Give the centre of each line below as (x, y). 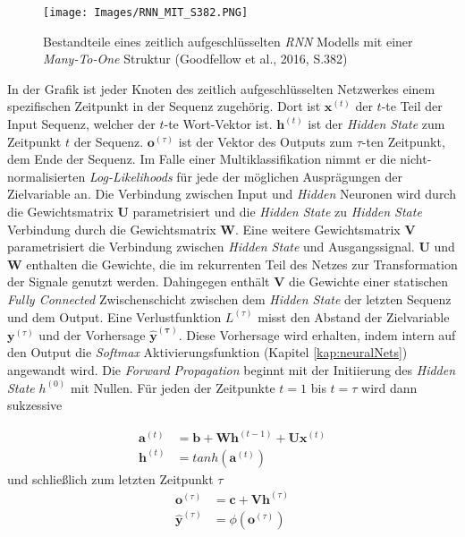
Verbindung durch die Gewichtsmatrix (112, 229)
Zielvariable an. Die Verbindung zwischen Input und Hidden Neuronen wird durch (232, 194)
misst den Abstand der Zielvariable (354, 316)
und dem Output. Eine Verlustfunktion (114, 316)
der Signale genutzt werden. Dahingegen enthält (139, 281)
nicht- (416, 159)
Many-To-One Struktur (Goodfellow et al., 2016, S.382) (195, 59)
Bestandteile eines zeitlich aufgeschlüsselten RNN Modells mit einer (228, 41)
